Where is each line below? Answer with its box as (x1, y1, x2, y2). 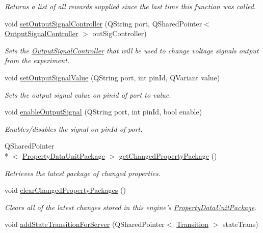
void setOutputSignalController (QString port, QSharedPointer (5, 18, 202, 28)
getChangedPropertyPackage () (119, 150, 217, 161)
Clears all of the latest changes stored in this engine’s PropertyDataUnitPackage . (5, 201, 257, 212)
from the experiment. (5, 55, 70, 66)
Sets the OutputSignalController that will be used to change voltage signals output (5, 45, 259, 55)
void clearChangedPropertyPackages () (5, 185, 126, 195)
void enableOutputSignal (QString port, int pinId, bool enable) (5, 106, 202, 117)
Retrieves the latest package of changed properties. (5, 167, 161, 178)
